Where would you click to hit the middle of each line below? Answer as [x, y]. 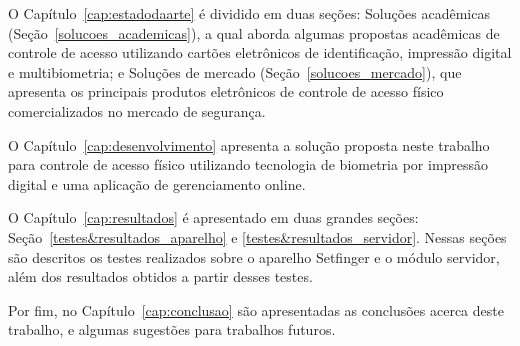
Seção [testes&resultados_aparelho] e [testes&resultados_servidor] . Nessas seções [257, 236]
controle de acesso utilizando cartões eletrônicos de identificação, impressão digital [260, 52]
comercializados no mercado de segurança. [137, 110]
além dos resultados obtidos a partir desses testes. [160, 276]
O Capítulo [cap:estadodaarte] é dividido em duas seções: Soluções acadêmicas [249, 13]
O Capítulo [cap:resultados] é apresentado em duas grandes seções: [213, 217]
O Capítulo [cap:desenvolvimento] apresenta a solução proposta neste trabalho [249, 144]
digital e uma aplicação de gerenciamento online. [157, 183]
